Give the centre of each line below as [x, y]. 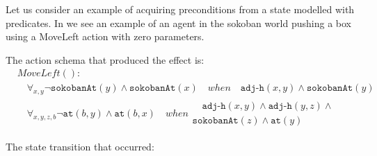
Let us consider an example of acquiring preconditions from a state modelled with [180, 9]
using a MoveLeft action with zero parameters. [105, 36]
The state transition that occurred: [80, 147]
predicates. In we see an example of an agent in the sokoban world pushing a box [178, 23]
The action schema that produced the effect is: [105, 59]
